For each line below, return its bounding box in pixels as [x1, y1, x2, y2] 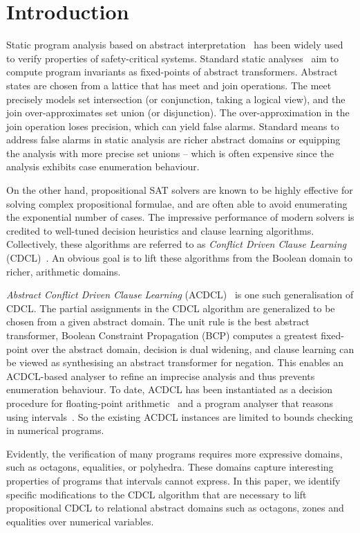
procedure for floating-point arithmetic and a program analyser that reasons [6, 395, 334, 410]
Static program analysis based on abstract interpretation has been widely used [6, 37, 343, 52]
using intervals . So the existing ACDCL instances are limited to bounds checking [6, 409, 353, 424]
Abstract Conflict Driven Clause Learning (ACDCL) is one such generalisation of [6, 287, 354, 302]
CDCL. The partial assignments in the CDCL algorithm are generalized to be [6, 300, 335, 315]
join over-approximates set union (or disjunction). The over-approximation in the [6, 105, 350, 120]
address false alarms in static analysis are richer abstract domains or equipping [6, 132, 341, 147]
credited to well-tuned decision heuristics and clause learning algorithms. [6, 223, 314, 237]
